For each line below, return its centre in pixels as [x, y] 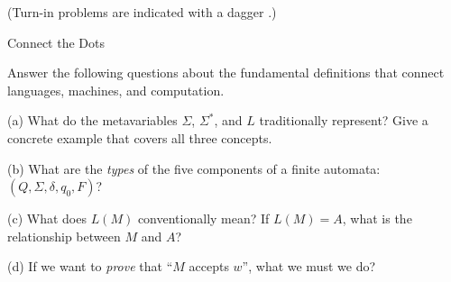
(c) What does [47, 218]
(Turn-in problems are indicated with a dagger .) [142, 12]
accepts [209, 266]
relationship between [64, 236]
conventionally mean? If [203, 218]
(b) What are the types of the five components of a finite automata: [194, 168]
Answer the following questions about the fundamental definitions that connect [226, 73]
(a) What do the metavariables [92, 120]
